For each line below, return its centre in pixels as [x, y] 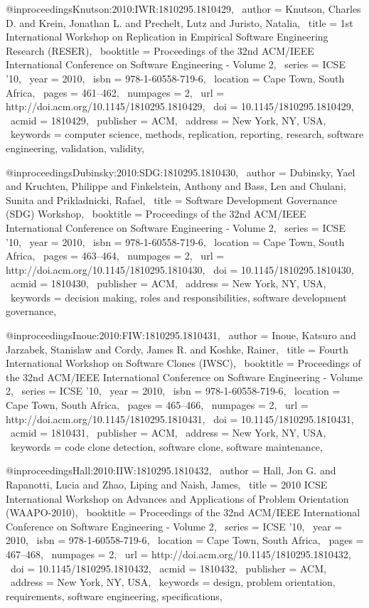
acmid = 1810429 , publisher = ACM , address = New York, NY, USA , [168, 120]
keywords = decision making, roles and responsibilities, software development [178, 297]
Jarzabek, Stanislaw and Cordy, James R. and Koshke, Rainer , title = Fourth [177, 349]
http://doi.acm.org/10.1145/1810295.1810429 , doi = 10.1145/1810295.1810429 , [180, 106]
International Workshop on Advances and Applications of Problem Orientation [177, 498]
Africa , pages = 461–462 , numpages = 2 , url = [115, 92]
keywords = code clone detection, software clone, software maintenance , [166, 446]
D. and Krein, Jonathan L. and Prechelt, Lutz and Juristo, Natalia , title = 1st [180, 22]
